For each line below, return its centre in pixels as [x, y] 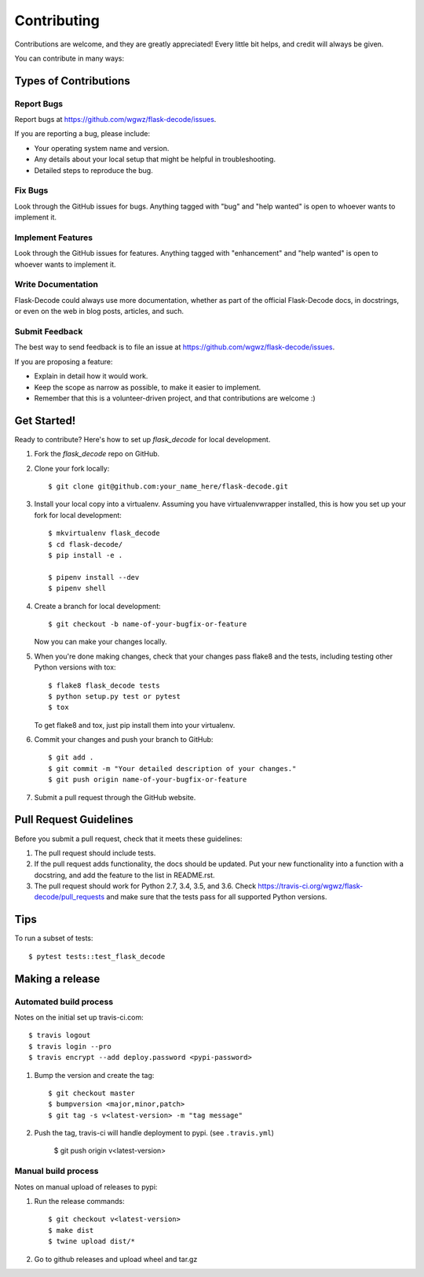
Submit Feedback [49, 332]
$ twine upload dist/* [92, 1242]
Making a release [57, 978]
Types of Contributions [72, 81]
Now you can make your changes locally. [101, 642]
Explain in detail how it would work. [91, 376]
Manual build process [57, 1171]
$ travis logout [60, 1035]
